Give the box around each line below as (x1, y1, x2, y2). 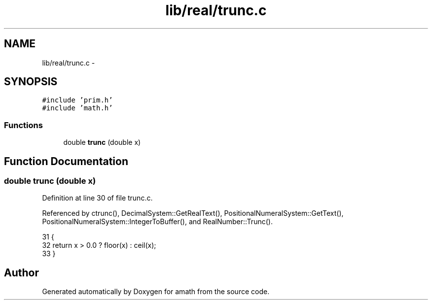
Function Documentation (4, 155, 128, 168)
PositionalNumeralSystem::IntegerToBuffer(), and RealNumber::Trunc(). (42, 217, 273, 226)
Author (4, 266, 39, 279)
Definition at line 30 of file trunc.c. (42, 194, 153, 203)
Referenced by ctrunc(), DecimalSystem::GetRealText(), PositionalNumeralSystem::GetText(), (42, 209, 344, 218)
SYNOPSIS (4, 75, 58, 88)
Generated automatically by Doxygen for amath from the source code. (42, 287, 270, 296)
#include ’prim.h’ (42, 96, 113, 104)
